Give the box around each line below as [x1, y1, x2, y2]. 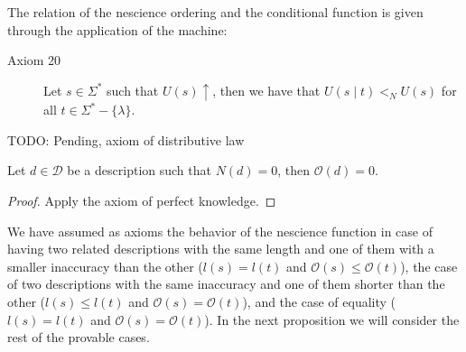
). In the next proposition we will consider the [204, 310, 460, 329]
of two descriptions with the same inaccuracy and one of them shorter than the [7, 274, 445, 293]
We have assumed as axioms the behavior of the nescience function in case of [7, 221, 433, 240]
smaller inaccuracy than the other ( [7, 256, 203, 275]
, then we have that [212, 80, 321, 99]
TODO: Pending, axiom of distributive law [7, 130, 245, 149]
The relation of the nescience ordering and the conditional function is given [7, 3, 424, 21]
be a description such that [67, 161, 211, 180]
